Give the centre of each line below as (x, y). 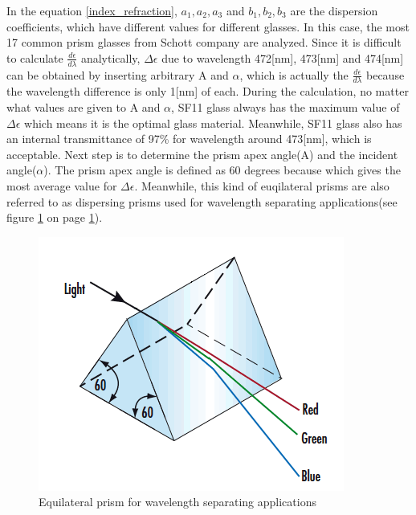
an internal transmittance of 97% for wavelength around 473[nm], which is (189, 139)
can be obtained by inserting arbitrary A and (118, 74)
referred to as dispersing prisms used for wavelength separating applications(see (202, 201)
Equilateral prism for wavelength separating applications (177, 502)
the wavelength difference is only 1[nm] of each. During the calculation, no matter (208, 91)
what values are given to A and (84, 107)
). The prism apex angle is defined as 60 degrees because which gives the (222, 170)
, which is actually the (294, 74)
